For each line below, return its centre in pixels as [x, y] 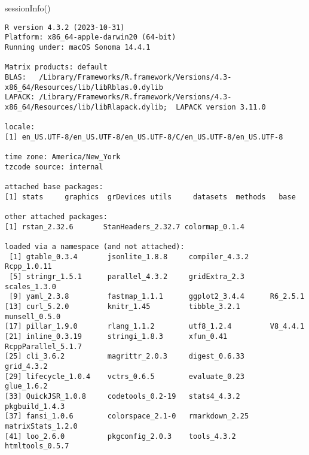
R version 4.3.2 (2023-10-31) [65, 27]
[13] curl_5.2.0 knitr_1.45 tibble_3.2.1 [123, 306]
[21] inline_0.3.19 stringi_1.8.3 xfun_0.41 [116, 336]
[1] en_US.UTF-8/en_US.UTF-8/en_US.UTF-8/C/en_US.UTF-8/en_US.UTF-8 [144, 137]
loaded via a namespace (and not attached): [95, 247]
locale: [20, 127]
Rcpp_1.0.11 [28, 267]
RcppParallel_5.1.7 [43, 346]
